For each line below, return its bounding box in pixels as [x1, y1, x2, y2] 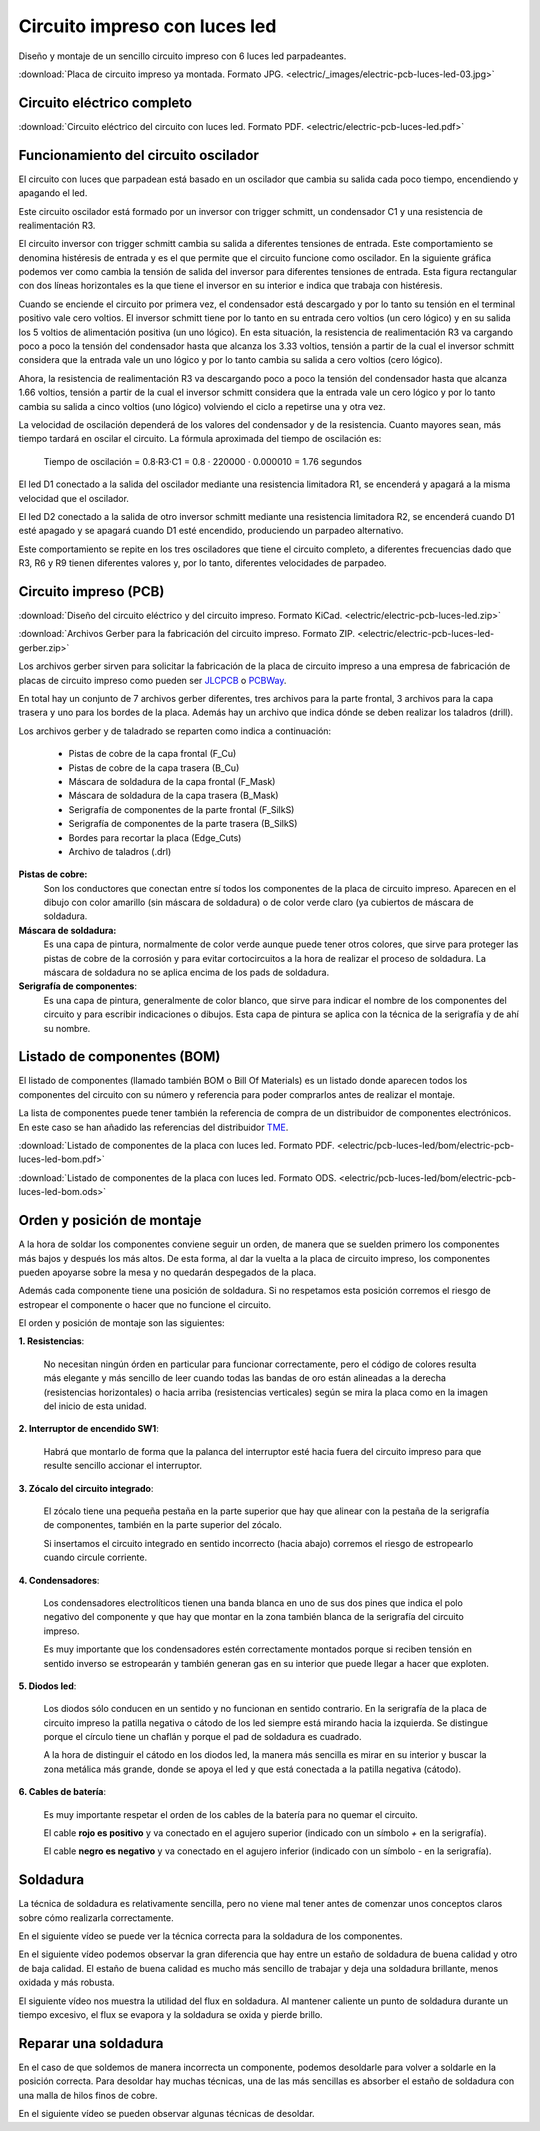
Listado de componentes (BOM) [18, 1048, 221, 1065]
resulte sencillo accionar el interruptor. [43, 1460, 202, 1472]
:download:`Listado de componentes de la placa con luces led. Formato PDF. [18, 1140, 335, 1152]
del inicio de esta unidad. [43, 1400, 147, 1412]
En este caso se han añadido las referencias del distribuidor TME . [18, 1121, 289, 1133]
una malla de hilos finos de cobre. [18, 2089, 158, 2101]
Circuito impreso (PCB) [18, 583, 165, 600]
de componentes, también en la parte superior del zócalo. [43, 1519, 282, 1531]
